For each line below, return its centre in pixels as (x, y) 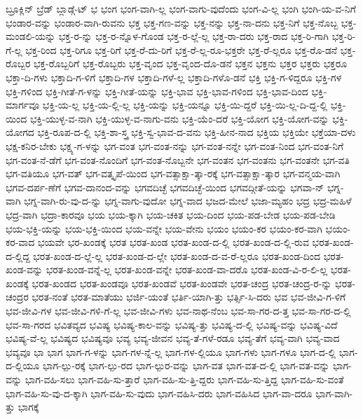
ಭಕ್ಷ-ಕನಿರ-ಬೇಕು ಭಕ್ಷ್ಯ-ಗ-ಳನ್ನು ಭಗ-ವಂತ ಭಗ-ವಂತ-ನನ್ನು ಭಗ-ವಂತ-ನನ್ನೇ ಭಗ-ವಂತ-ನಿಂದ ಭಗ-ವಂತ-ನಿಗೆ (175, 145)
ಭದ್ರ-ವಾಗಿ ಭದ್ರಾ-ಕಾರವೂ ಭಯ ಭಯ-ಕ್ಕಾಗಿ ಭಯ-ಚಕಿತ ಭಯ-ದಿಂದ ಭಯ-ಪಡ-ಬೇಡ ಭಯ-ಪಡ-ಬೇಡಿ (171, 214)
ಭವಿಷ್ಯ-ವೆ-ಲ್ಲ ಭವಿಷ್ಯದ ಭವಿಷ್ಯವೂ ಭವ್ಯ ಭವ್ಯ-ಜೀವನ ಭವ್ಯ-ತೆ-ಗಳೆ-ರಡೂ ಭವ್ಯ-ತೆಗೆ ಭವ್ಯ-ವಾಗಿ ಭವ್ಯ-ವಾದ (173, 338)
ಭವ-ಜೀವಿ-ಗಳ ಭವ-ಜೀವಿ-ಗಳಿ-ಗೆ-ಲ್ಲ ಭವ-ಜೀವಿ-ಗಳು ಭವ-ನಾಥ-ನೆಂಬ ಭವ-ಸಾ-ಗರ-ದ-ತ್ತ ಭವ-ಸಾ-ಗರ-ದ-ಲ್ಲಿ (178, 311)
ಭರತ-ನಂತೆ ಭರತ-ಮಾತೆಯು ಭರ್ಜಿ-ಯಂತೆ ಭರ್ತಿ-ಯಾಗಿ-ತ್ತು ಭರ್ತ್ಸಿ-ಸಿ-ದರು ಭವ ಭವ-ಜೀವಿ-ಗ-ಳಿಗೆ (189, 297)
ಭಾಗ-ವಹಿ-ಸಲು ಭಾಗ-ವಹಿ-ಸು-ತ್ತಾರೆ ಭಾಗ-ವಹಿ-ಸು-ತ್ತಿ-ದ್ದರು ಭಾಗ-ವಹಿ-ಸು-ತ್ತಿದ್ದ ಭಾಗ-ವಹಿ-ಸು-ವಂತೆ (184, 379)
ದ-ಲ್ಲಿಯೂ (23, 365)
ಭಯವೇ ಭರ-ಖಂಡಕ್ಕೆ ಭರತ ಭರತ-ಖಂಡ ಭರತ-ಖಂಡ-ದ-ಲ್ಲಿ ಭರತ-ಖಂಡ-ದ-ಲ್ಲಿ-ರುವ (173, 242)
